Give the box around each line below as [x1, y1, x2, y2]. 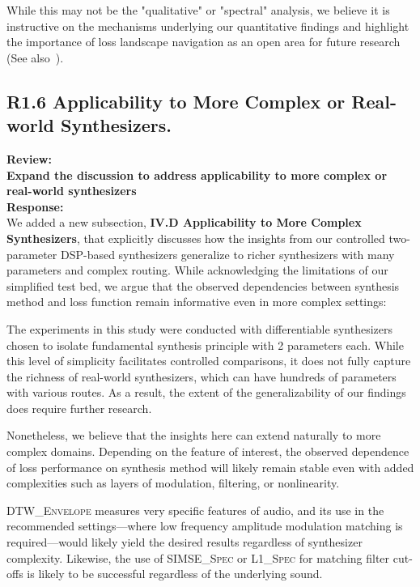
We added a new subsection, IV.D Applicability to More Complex [6, 214, 362, 231]
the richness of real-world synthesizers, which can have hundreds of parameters [6, 368, 397, 385]
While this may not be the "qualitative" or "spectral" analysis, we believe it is [6, 2, 390, 18]
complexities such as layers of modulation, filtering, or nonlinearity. [6, 474, 340, 491]
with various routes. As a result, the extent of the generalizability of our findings [6, 384, 406, 401]
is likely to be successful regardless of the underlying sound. [27, 565, 323, 582]
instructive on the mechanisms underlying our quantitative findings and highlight [6, 17, 409, 34]
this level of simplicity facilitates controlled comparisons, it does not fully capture [6, 352, 411, 369]
